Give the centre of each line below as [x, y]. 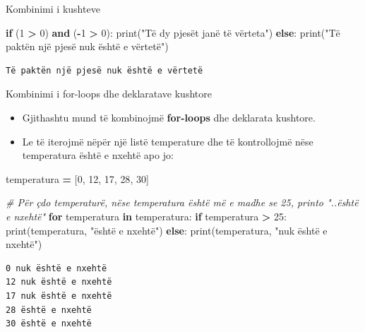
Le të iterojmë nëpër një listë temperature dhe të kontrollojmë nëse [168, 141]
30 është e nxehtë [49, 324]
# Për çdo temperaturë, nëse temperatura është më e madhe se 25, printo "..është [182, 202]
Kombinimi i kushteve [53, 8]
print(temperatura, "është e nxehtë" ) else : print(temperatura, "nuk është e [167, 230]
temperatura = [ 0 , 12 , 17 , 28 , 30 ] [77, 178]
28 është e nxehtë [49, 310]
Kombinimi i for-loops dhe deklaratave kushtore [109, 94]
